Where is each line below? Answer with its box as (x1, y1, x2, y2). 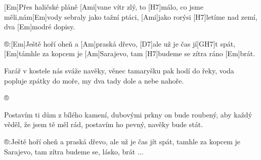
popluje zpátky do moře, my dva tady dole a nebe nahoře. (4, 75, 184, 86)
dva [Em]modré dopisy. (4, 21, 75, 32)
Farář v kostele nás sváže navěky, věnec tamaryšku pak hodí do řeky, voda (4, 65, 234, 75)
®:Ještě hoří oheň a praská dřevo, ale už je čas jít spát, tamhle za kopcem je (4, 136, 241, 146)
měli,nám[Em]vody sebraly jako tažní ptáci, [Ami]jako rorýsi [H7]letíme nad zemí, (4, 11, 257, 22)
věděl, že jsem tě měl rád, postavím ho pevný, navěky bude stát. (4, 119, 203, 130)
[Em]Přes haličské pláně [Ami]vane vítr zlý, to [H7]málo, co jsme (4, 2, 203, 12)
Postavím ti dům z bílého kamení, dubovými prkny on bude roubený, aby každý (4, 109, 252, 119)
